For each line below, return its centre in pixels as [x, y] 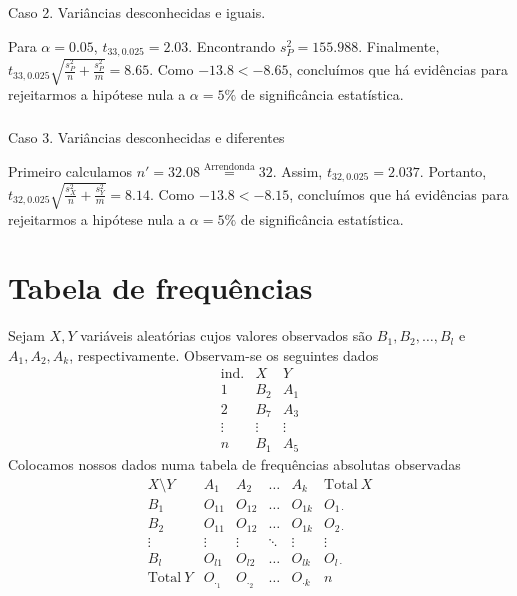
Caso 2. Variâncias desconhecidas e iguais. [137, 12]
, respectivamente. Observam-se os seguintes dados [224, 354]
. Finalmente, [399, 45]
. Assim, [297, 170]
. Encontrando [232, 45]
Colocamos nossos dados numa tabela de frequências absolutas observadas [234, 463]
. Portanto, [453, 170]
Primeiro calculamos [70, 170]
